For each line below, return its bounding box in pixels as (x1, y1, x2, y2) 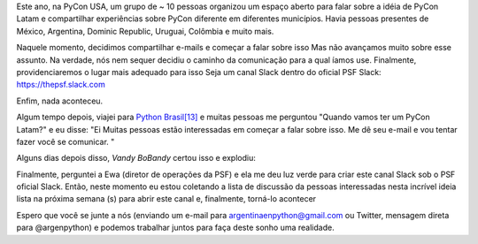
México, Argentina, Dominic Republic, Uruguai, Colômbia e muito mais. (16, 26, 274, 36)
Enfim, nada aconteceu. (16, 95, 104, 106)
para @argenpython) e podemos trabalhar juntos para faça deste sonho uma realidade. (16, 222, 335, 233)
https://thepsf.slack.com (16, 80, 105, 90)
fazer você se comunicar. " (16, 136, 115, 147)
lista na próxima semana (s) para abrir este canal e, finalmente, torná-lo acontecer (16, 194, 317, 204)
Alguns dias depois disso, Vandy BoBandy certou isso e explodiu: (16, 153, 256, 164)
